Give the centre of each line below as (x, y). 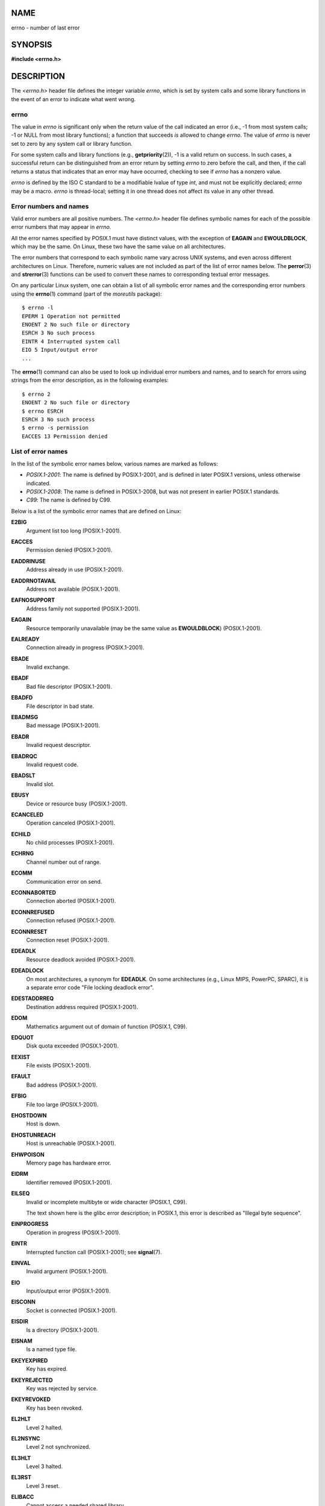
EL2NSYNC (26, 1438)
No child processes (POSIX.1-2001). (70, 843)
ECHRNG (23, 854)
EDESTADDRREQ (32, 998)
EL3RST (21, 1477)
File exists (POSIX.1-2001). (59, 1066)
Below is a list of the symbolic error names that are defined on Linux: (96, 511)
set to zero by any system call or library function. (72, 143)
